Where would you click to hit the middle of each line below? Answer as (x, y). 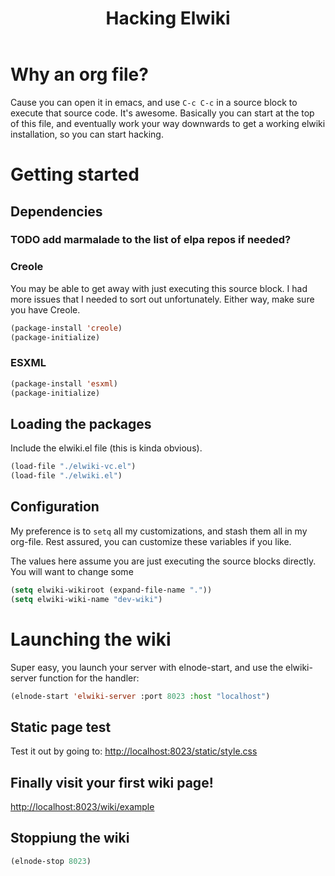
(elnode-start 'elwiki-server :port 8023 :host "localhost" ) (140, 696)
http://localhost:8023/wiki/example (82, 807)
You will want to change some (72, 571)
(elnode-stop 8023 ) (51, 861)
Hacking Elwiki (168, 18)
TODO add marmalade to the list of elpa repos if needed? (151, 240)
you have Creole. (45, 309)
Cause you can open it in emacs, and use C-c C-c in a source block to (154, 102)
